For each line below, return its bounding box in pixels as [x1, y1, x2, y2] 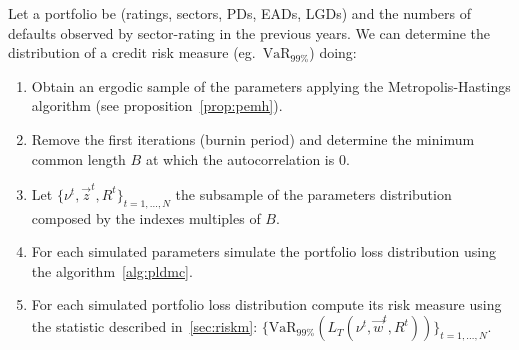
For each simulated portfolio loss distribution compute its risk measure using [31, 294, 502, 315]
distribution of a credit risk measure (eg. [8, 42, 256, 63]
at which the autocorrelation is [145, 148, 335, 169]
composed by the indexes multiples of [31, 207, 261, 228]
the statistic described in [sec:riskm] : [31, 316, 258, 337]
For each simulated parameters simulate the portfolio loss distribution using [31, 241, 496, 262]
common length [31, 148, 126, 169]
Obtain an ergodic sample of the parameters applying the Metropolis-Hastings [31, 75, 511, 96]
